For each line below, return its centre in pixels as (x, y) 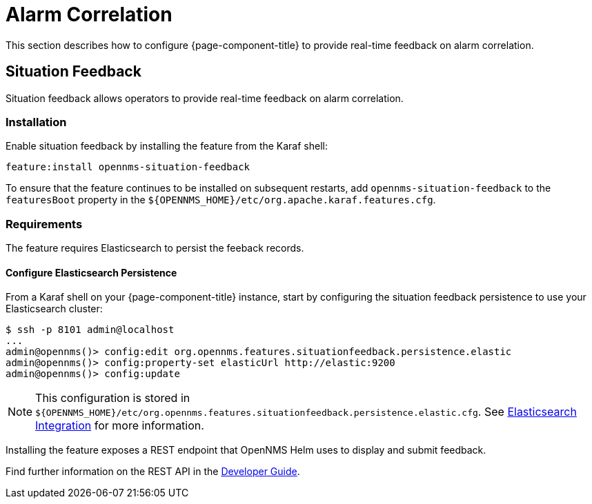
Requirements (44, 224)
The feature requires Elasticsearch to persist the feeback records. (155, 248)
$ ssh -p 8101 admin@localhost (90, 330)
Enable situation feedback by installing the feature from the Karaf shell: (167, 146)
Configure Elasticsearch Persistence (91, 272)
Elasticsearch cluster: (54, 309)
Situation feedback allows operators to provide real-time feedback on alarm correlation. (205, 98)
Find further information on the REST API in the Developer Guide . (153, 472)
